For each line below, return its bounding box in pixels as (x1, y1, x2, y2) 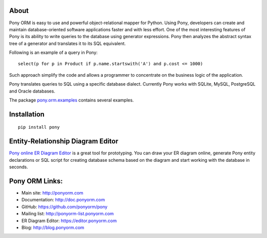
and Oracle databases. (9, 88, 55, 94)
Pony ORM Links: (9, 177, 63, 185)
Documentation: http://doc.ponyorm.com (21, 197, 105, 203)
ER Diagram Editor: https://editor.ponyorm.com (21, 218, 117, 224)
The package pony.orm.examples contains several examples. (9, 97, 134, 103)
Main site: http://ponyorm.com (21, 190, 84, 196)
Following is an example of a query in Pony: (9, 49, 98, 55)
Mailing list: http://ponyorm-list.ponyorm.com (21, 211, 114, 217)
